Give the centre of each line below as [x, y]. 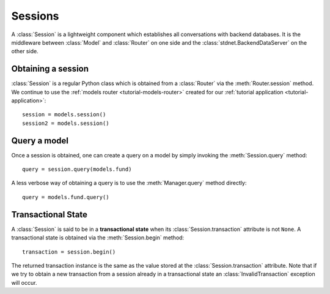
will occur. [24, 282]
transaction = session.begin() [69, 252]
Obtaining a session [50, 69]
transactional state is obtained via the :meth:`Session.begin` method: [98, 238]
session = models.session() [64, 115]
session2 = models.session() [66, 123]
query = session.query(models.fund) [77, 169]
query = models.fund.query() [66, 197]
